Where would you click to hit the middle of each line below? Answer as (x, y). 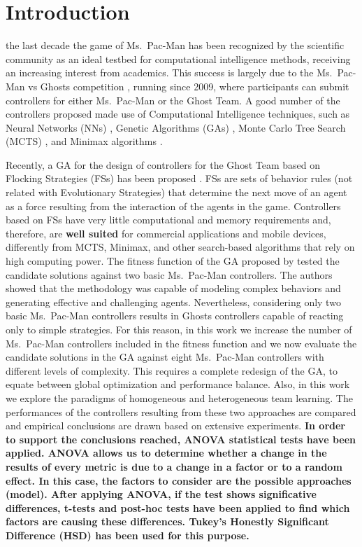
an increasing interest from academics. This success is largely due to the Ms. (169, 72)
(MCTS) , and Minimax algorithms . (84, 141)
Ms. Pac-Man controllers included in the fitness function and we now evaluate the (181, 343)
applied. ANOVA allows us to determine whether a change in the (166, 453)
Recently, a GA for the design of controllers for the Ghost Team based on (163, 164)
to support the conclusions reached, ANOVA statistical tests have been (181, 439)
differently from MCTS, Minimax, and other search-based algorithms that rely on (180, 247)
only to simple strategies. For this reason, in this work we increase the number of (179, 329)
